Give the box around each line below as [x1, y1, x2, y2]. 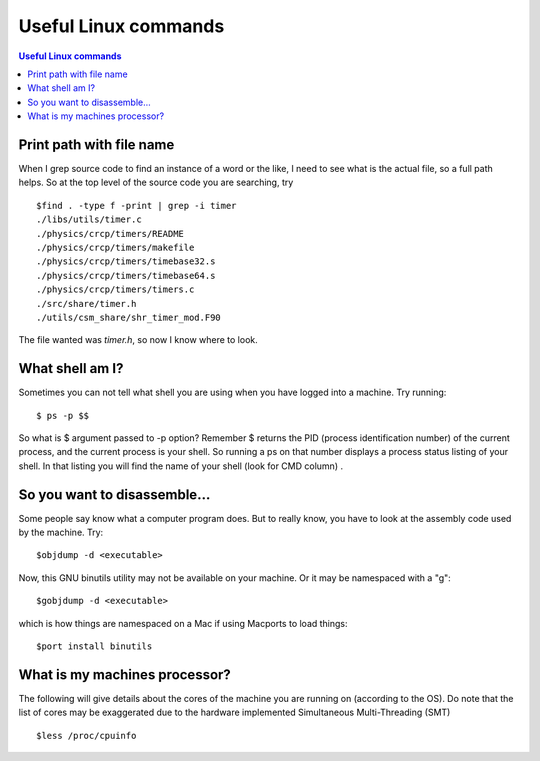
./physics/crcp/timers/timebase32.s [36, 256, 216, 267]
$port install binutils [36, 641, 153, 652]
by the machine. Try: [18, 526, 104, 539]
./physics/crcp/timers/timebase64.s [36, 270, 216, 281]
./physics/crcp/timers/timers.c [36, 284, 195, 295]
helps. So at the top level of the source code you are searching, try [18, 176, 294, 189]
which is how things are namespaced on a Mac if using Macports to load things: [18, 617, 349, 629]
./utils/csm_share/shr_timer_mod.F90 [36, 311, 222, 323]
